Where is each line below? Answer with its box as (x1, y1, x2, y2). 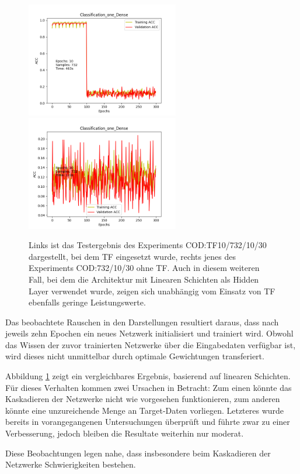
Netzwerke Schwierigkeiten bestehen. (5, 458, 136, 470)
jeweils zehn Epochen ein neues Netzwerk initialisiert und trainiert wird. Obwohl (5, 327, 294, 339)
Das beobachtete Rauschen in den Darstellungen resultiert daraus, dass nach (5, 315, 279, 328)
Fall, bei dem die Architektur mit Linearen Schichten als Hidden (29, 273, 259, 285)
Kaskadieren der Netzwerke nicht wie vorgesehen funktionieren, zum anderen (5, 393, 280, 405)
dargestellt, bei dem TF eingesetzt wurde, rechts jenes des (29, 250, 236, 262)
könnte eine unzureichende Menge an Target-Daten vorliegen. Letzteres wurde (5, 404, 284, 416)
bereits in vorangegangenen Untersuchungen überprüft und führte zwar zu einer (5, 415, 290, 428)
